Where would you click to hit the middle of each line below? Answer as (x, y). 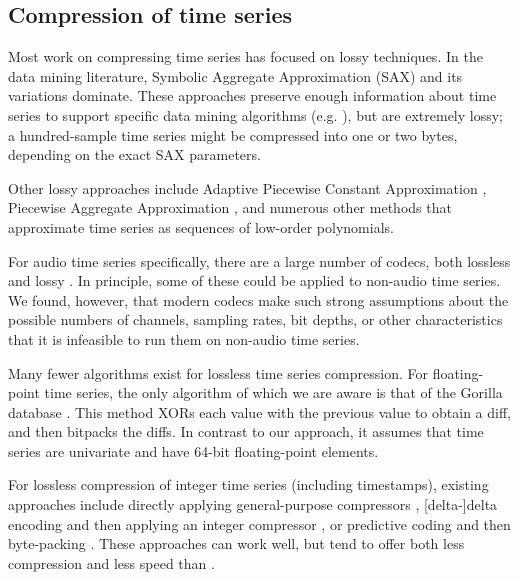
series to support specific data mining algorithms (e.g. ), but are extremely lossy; (256, 114)
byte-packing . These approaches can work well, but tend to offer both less (236, 543)
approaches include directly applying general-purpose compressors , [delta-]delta (253, 504)
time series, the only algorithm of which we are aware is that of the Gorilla (273, 392)
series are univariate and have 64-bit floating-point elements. (193, 450)
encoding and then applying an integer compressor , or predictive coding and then (259, 523)
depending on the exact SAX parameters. (134, 154)
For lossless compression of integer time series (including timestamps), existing (248, 484)
